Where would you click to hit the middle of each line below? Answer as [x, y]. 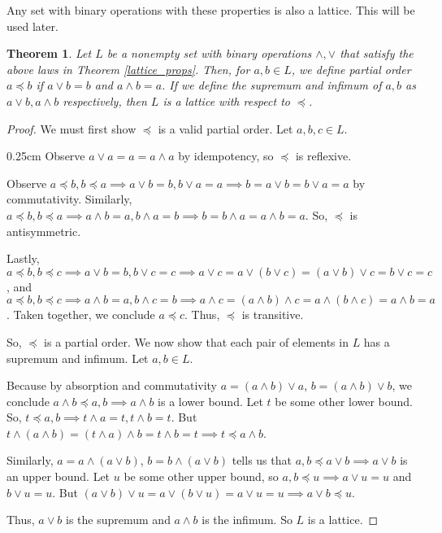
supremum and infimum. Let [78, 358]
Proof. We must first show [71, 128]
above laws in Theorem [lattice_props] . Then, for [128, 69]
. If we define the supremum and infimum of [272, 85]
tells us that [262, 460]
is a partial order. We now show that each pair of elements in [196, 341]
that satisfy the [377, 53]
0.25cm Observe [46, 156]
